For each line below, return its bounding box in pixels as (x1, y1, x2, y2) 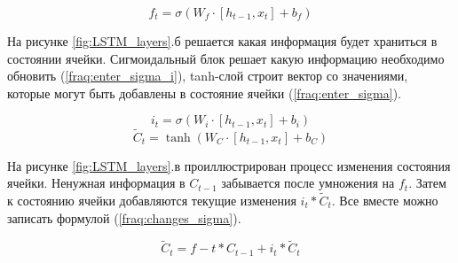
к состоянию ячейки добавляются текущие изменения (7, 191, 296, 209)
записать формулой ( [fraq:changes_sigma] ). (7, 208, 241, 227)
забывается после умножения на (221, 174, 395, 192)
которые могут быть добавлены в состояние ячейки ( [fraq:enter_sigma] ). (7, 83, 401, 102)
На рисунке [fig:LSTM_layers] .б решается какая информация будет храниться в (7, 32, 438, 50)
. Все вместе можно (331, 191, 438, 209)
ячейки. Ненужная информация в (7, 174, 186, 192)
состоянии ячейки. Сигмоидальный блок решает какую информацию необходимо (7, 49, 445, 67)
